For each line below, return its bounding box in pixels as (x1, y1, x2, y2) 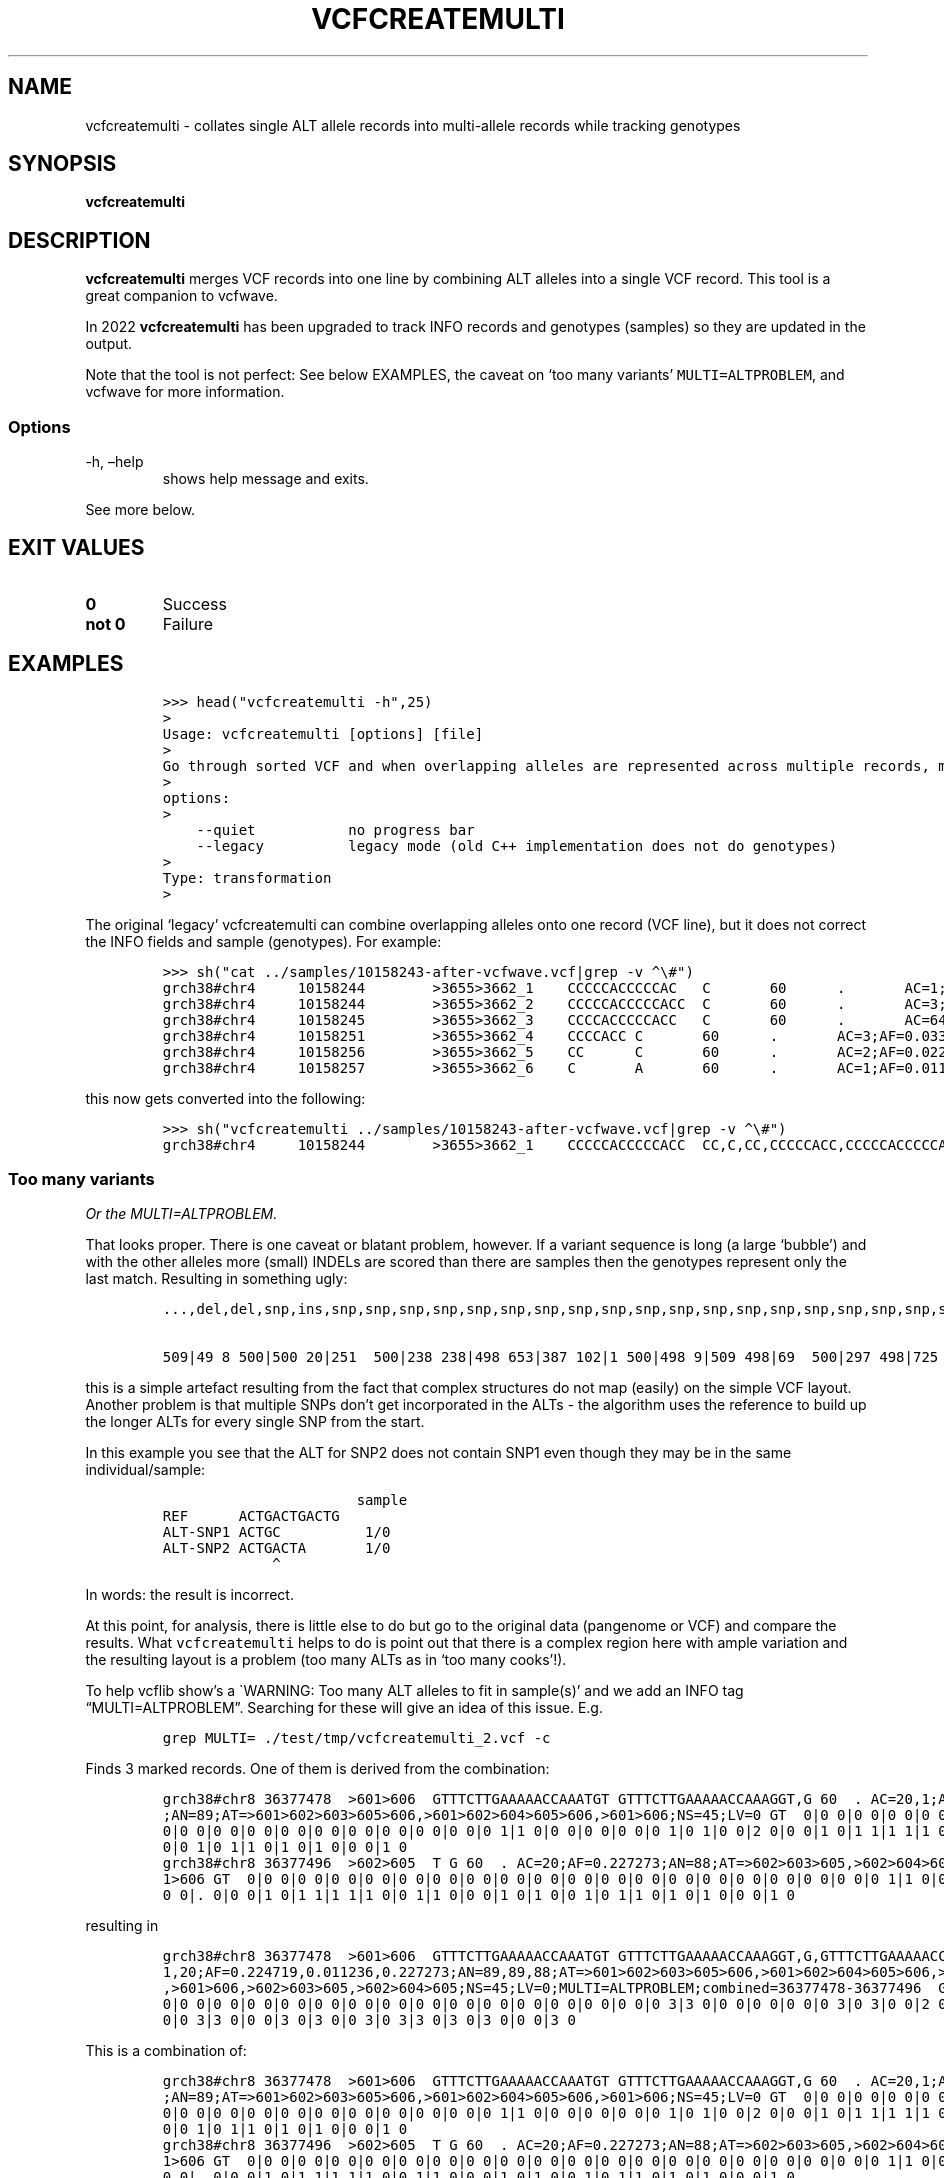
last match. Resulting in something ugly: (85, 1270, 348, 1288)
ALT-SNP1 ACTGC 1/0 (162, 1524, 391, 1541)
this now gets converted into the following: (85, 1089, 366, 1107)
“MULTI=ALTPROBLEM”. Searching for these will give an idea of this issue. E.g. (85, 1699, 603, 1717)
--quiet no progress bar (196, 821, 475, 838)
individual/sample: (85, 1461, 206, 1479)
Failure (162, 613, 214, 634)
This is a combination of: (85, 2042, 247, 2060)
